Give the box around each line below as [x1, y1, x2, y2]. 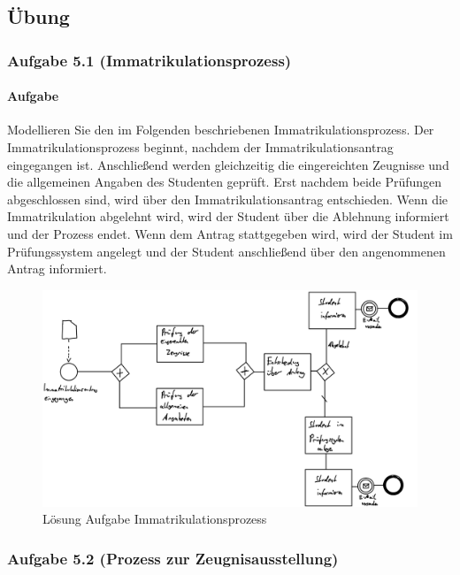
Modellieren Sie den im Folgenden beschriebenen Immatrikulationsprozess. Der [7, 120, 434, 139]
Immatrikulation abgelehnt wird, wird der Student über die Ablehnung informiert [7, 207, 449, 226]
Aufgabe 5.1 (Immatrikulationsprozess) [7, 49, 292, 71]
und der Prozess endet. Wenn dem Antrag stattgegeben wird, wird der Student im [7, 224, 453, 242]
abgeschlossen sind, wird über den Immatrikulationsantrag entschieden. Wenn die [7, 189, 448, 208]
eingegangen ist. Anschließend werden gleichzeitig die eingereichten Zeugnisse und [7, 155, 449, 173]
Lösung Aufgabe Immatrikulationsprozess [42, 510, 267, 528]
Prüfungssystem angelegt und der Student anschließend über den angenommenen [7, 241, 446, 260]
